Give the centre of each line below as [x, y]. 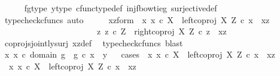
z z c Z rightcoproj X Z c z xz [162, 31]
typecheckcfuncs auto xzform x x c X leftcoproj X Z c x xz [137, 19]
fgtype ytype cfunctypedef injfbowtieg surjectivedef [121, 8]
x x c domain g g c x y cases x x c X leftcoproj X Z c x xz [140, 54]
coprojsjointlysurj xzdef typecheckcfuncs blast [94, 42]
